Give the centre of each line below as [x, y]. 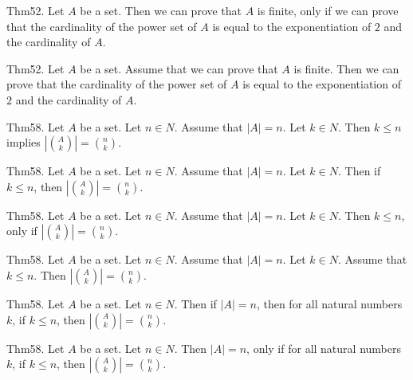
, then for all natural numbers [329, 303]
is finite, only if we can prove [328, 10]
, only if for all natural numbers [324, 348]
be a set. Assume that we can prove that [179, 68]
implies [24, 142]
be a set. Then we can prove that [161, 10]
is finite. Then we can [346, 68]
